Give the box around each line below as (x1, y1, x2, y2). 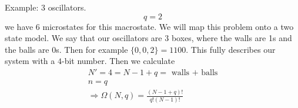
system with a (5, 55, 55, 67)
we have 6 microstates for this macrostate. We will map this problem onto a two (5, 20, 294, 32)
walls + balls (171, 68, 218, 77)
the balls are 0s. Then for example (5, 43, 128, 55)
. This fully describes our (186, 43, 276, 55)
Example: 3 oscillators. (5, 1, 86, 13)
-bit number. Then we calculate (61, 55, 175, 67)
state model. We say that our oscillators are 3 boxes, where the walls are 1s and (5, 32, 292, 44)
